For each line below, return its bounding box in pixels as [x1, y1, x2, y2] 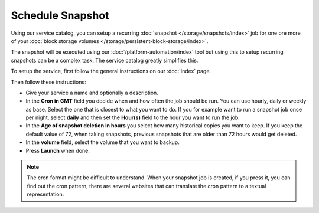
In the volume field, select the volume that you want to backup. [25, 139, 180, 146]
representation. [27, 191, 64, 198]
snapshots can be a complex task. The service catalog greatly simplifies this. [11, 57, 198, 64]
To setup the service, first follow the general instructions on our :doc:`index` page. [11, 68, 211, 75]
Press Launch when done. [25, 147, 90, 154]
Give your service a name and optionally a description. [25, 89, 159, 96]
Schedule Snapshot [11, 9, 109, 22]
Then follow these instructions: [11, 78, 86, 86]
